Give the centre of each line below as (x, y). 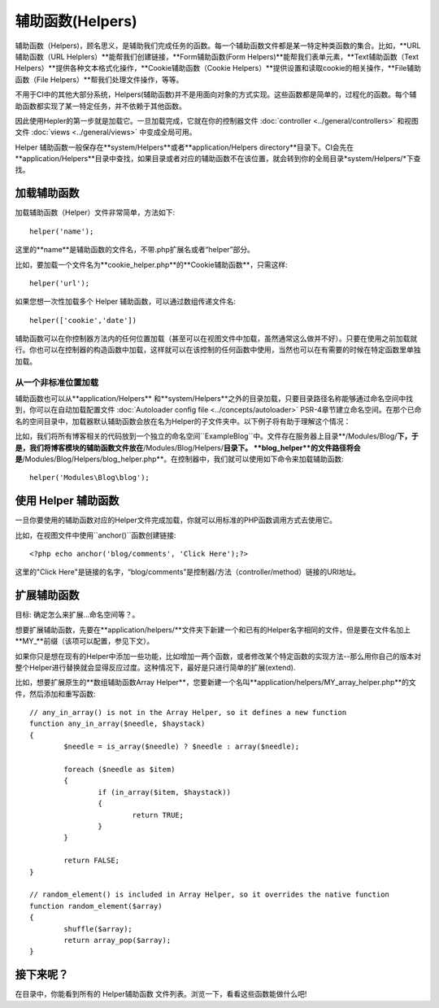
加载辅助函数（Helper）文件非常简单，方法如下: (95, 212)
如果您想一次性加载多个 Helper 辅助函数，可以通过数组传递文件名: (125, 302)
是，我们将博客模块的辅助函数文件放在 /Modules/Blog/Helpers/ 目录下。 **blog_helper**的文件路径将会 (188, 447)
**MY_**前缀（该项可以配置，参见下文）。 (85, 641)
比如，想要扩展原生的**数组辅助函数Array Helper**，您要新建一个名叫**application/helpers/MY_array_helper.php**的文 (215, 683)
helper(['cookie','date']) (83, 320)
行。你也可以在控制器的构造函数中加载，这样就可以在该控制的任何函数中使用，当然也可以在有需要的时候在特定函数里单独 (218, 350)
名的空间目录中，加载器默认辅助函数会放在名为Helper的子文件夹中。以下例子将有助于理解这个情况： (183, 421)
